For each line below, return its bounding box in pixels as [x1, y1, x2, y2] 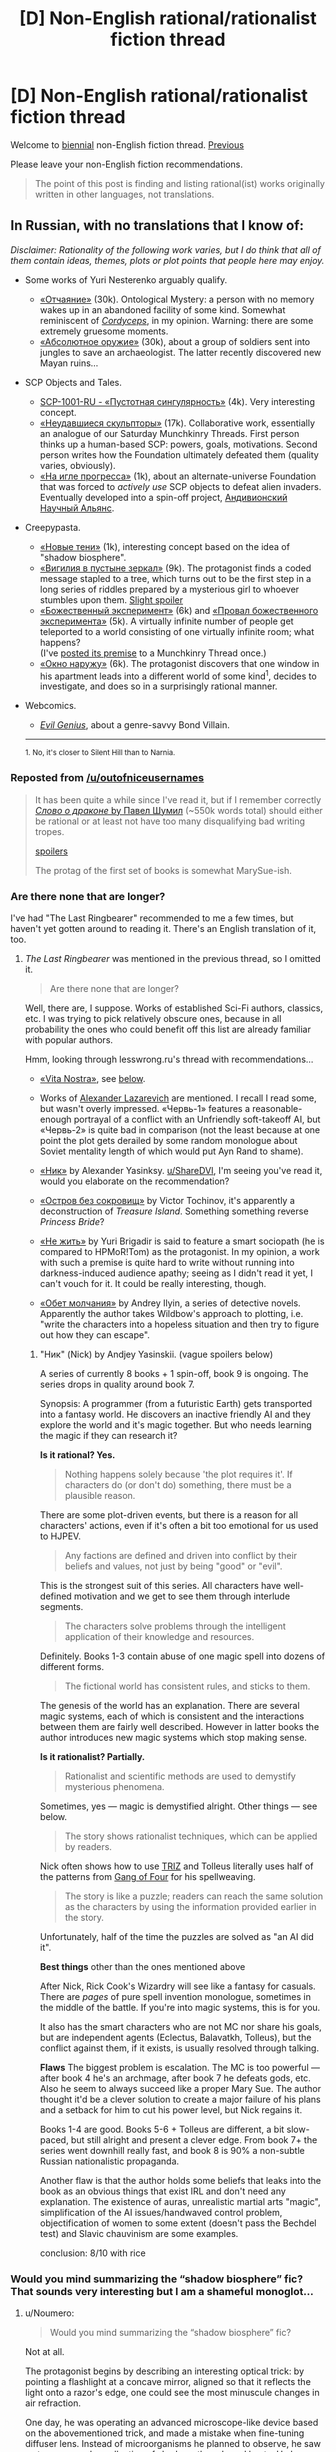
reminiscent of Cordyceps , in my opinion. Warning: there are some [39, 314, 314, 326]
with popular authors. [24, 1034, 113, 1046]
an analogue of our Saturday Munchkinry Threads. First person [39, 427, 300, 439]
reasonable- [251, 1103, 303, 1114]
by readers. [64, 1841, 113, 1852]
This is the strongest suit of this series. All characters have [39, 1580, 282, 1591]
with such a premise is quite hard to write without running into [39, 1257, 295, 1268]
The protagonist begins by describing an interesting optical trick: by [24, 2365, 305, 2377]
